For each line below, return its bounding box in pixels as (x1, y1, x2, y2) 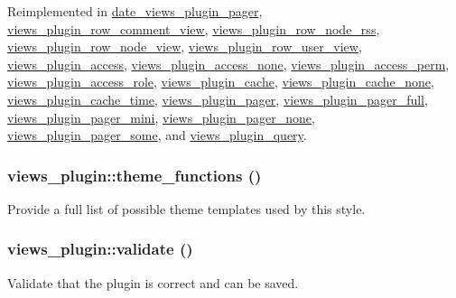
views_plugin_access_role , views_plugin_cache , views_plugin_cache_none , (7, 72, 434, 91)
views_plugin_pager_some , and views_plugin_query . (7, 126, 307, 144)
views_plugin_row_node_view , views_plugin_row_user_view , (7, 37, 362, 56)
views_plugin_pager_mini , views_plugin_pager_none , (7, 107, 315, 126)
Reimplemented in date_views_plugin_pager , (7, 2, 263, 20)
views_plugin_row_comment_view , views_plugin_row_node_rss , (7, 19, 380, 38)
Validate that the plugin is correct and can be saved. (7, 273, 299, 292)
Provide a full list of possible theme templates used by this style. (7, 199, 366, 218)
